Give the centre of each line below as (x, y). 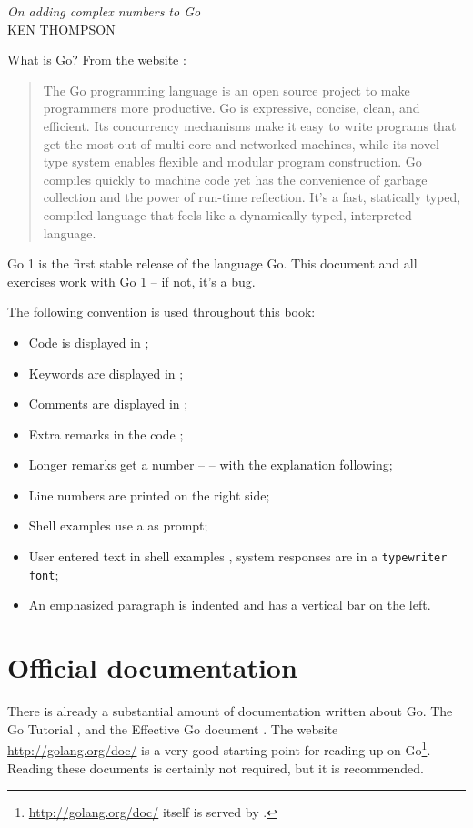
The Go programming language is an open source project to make (226, 90)
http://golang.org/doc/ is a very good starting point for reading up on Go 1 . (219, 748)
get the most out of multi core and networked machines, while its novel (241, 143)
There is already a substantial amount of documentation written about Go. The (230, 711)
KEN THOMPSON (61, 29)
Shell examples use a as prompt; (118, 525)
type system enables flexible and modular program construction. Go (232, 162)
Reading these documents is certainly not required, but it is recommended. (216, 767)
